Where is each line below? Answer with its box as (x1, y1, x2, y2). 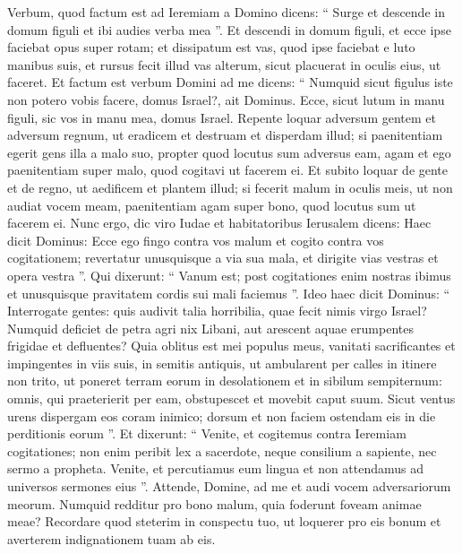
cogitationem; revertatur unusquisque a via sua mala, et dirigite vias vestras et (7, 248, 439, 267)
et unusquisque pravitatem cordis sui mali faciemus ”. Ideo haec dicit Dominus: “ (7, 283, 450, 302)
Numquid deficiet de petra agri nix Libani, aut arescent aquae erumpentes (7, 318, 414, 337)
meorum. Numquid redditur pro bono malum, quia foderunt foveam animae (7, 494, 422, 513)
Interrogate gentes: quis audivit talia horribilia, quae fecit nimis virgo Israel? (7, 301, 427, 320)
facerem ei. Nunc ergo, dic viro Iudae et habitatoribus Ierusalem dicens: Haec (7, 213, 432, 232)
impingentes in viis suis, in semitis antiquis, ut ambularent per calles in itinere (7, 353, 437, 372)
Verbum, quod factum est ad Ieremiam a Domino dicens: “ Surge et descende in (7, 3, 445, 21)
